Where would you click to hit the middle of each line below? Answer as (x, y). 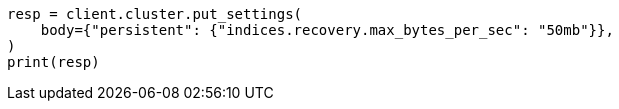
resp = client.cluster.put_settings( (155, 14)
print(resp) (53, 62)
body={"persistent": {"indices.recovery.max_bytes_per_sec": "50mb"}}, (327, 30)
